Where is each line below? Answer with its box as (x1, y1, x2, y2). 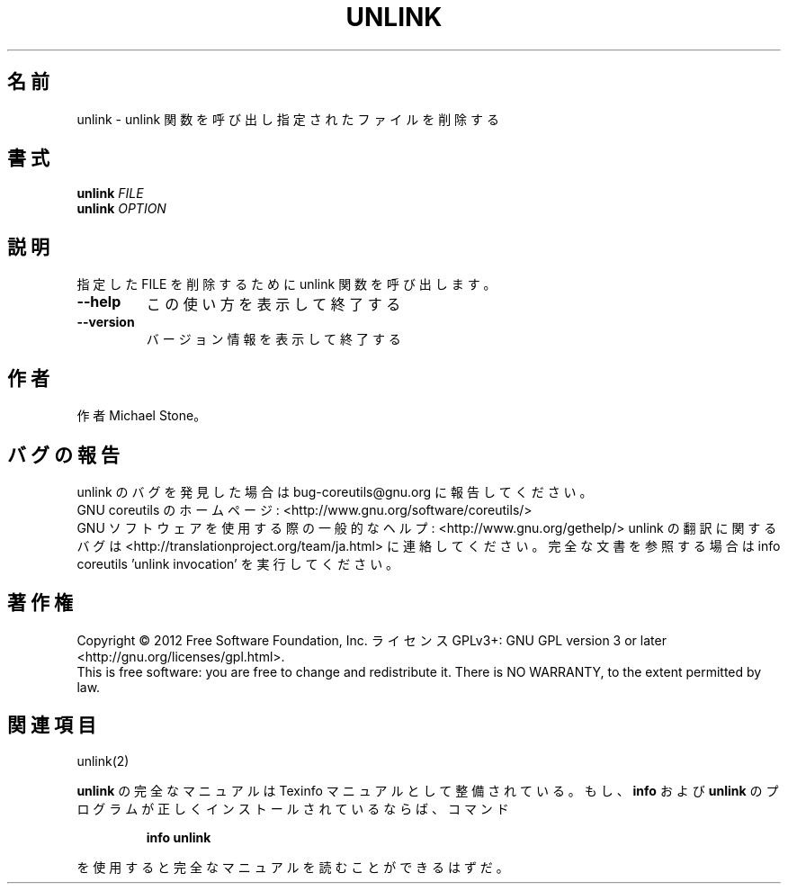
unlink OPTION (76, 201, 166, 217)
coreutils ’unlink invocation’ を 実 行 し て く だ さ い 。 (76, 555, 399, 571)
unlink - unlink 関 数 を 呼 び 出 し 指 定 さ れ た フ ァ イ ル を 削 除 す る (76, 111, 499, 127)
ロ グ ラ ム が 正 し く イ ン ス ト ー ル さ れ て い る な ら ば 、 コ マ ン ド (76, 800, 509, 816)
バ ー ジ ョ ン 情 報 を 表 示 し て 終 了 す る (146, 331, 401, 347)
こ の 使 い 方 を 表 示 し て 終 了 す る (146, 295, 401, 314)
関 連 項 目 (7, 714, 96, 737)
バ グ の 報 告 (7, 443, 120, 466)
